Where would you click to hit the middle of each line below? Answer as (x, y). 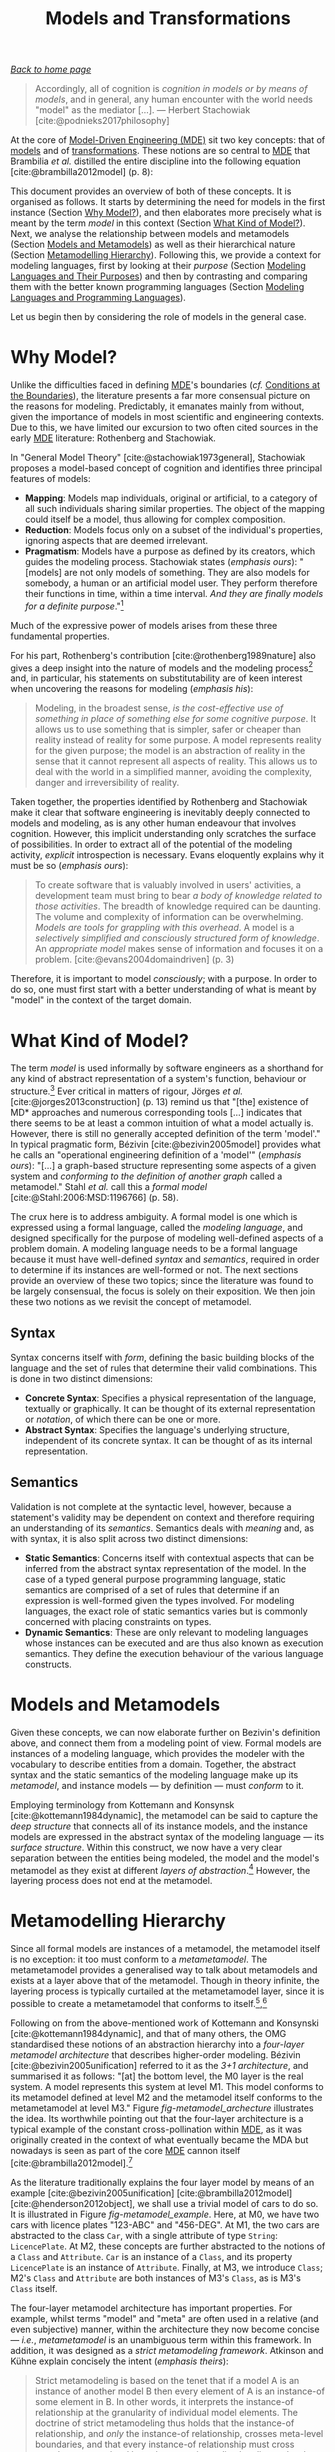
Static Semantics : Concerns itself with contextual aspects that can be (169, 1558)
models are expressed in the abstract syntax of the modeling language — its (167, 1836)
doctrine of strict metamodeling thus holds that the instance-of (164, 2423)
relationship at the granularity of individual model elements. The (166, 2412)
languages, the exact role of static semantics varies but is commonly (166, 1611)
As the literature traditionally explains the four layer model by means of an (162, 2182)
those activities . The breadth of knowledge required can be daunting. (178, 906)
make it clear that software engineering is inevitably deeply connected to (160, 813)
